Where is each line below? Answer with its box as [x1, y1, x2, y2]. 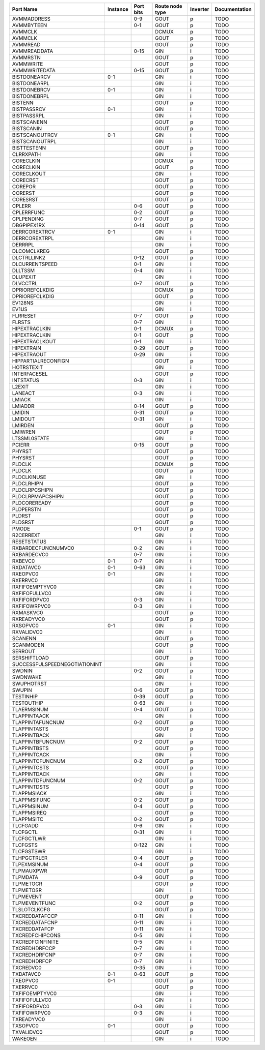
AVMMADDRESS [12, 15, 51, 22]
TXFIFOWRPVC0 [12, 1010, 51, 1016]
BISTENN [12, 99, 34, 106]
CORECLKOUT [12, 170, 46, 177]
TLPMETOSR [12, 887, 42, 894]
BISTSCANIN [12, 125, 42, 132]
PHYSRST [12, 454, 35, 461]
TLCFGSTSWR [12, 848, 46, 855]
